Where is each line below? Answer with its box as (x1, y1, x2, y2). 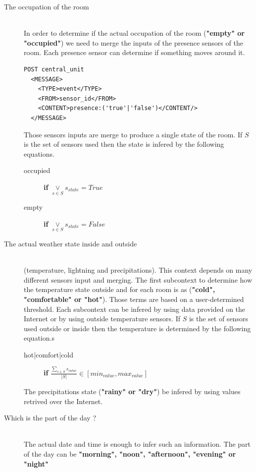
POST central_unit (24, 65, 84, 73)
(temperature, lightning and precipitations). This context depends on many (24, 265, 253, 275)
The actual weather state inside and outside (4, 238, 137, 248)
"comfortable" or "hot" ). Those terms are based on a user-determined (24, 294, 244, 304)
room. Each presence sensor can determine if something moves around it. (24, 47, 245, 58)
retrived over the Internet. (24, 396, 103, 406)
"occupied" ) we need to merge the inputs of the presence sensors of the (24, 37, 243, 48)
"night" (24, 458, 49, 469)
